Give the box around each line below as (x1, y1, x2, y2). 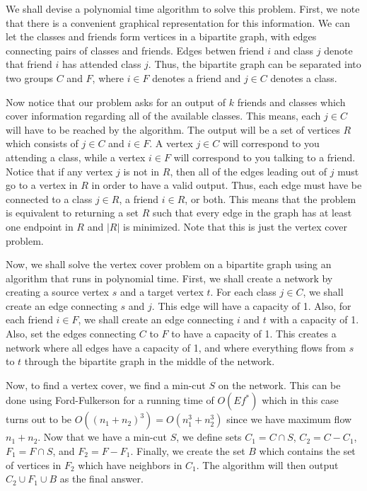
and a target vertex (120, 284, 204, 299)
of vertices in (6, 457, 62, 472)
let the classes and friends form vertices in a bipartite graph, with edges (6, 29, 317, 44)
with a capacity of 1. (269, 312, 359, 327)
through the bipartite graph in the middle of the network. (24, 354, 275, 369)
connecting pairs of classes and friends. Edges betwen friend (6, 42, 264, 57)
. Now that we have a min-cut (37, 429, 168, 444)
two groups (6, 70, 54, 85)
